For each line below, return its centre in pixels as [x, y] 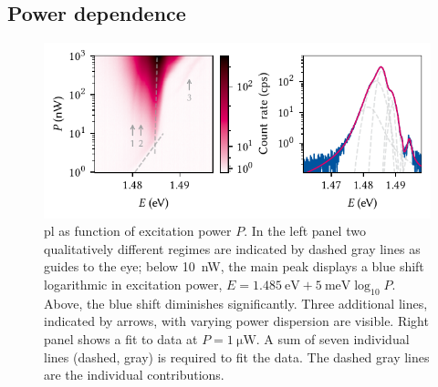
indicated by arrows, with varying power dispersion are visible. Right [236, 321]
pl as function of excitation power [138, 231]
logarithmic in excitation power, [133, 284]
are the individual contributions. [134, 375]
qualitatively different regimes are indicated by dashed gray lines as [232, 248]
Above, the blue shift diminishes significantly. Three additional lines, [236, 303]
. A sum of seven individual [333, 338]
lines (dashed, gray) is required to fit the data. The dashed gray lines [237, 356]
